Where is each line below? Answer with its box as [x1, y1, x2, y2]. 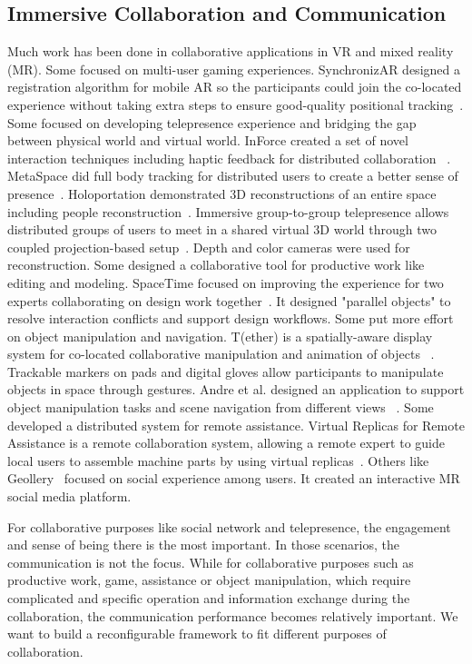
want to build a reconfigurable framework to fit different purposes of [7, 624, 387, 643]
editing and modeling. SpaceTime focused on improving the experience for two [7, 273, 444, 292]
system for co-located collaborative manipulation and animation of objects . [7, 344, 435, 363]
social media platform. [7, 487, 132, 506]
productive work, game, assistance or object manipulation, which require [7, 570, 411, 590]
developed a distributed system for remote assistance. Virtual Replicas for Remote [7, 415, 465, 434]
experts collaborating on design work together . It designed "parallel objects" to [7, 291, 451, 310]
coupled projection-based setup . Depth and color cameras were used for [7, 237, 410, 256]
